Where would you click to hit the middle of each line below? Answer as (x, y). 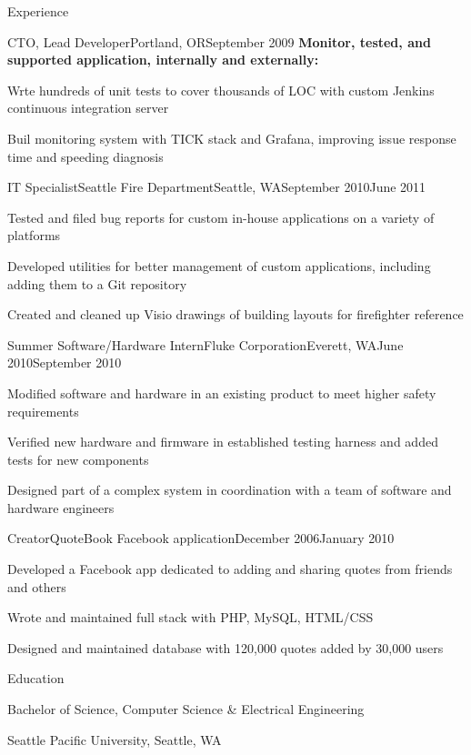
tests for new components (78, 459)
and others (37, 586)
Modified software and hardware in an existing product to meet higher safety (222, 393)
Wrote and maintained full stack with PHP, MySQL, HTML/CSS (190, 617)
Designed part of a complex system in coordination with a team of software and (230, 490)
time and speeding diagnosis (85, 156)
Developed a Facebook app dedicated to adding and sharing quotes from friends (230, 569)
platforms (34, 235)
